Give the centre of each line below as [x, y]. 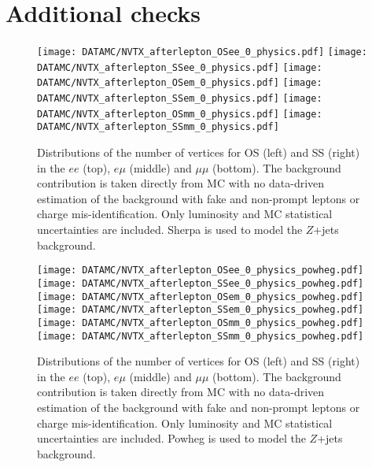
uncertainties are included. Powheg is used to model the [171, 438]
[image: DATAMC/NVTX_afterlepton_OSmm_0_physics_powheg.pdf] [201, 322]
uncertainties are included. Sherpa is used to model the [170, 230]
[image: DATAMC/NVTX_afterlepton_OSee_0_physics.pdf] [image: [202, 52]
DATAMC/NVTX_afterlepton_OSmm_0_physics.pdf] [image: [180, 114]
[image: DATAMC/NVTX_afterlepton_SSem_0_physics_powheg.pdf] [201, 310]
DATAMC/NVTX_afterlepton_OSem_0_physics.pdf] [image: [180, 83]
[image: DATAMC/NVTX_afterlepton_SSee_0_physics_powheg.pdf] [201, 283]
